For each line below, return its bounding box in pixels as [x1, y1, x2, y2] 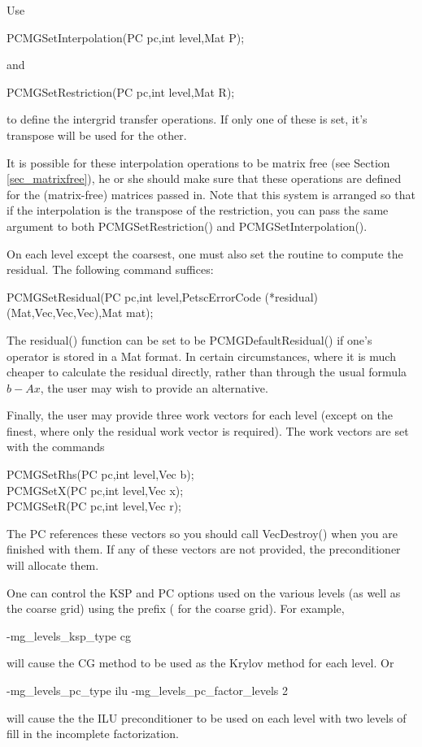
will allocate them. [7, 557, 99, 574]
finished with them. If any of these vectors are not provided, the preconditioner [7, 541, 401, 558]
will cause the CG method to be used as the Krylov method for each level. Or [7, 654, 394, 671]
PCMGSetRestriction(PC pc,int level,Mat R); [7, 83, 235, 100]
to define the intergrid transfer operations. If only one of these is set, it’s [7, 111, 368, 128]
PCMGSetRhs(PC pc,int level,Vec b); [7, 466, 194, 483]
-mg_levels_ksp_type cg [7, 627, 131, 644]
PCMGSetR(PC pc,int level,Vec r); [7, 497, 182, 515]
